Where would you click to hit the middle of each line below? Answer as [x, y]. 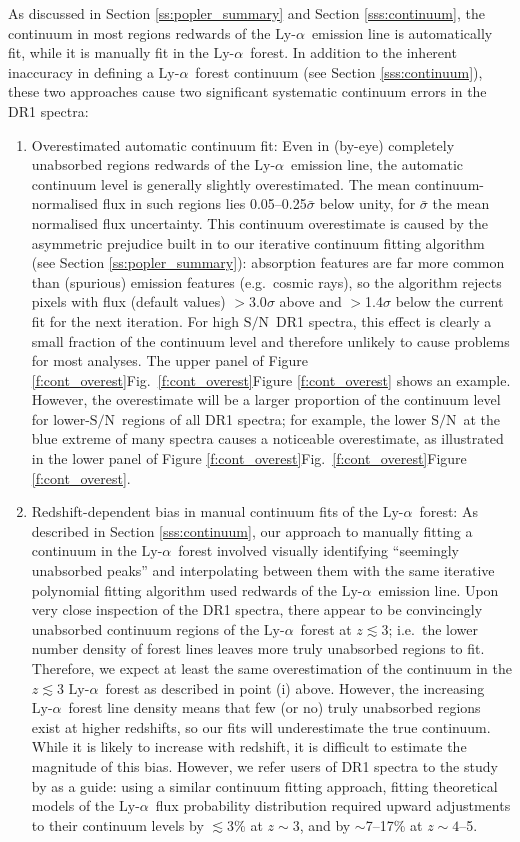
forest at [326, 628]
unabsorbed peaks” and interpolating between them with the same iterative [263, 570]
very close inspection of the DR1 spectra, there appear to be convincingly [257, 609]
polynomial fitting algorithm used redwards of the [184, 589]
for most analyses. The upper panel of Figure [170, 360]
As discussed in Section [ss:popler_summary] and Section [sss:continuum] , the [246, 13]
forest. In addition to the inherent [353, 52]
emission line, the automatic [377, 164]
